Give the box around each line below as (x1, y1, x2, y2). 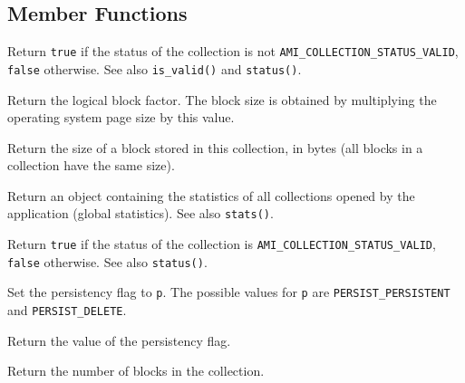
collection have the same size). (7, 156, 175, 175)
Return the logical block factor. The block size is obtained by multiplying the (7, 90, 437, 109)
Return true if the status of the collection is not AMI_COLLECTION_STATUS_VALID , (7, 42, 459, 61)
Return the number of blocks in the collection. (7, 361, 265, 380)
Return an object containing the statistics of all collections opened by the (7, 186, 415, 205)
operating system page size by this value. (7, 108, 235, 127)
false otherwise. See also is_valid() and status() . (7, 59, 302, 78)
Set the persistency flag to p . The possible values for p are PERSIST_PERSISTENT (7, 282, 450, 302)
